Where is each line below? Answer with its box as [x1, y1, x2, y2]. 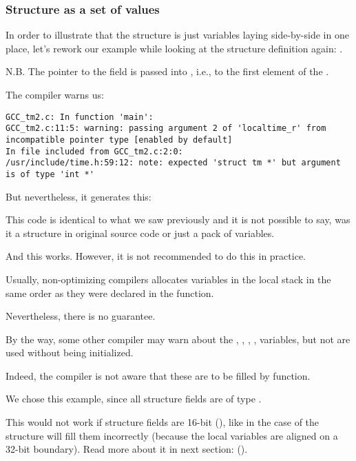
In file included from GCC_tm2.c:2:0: [6, 146, 183, 156]
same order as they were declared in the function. [6, 285, 214, 300]
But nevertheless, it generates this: [6, 189, 151, 203]
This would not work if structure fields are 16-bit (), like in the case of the [6, 415, 320, 429]
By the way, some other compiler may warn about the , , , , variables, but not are [6, 331, 350, 346]
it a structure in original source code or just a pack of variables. [6, 225, 275, 240]
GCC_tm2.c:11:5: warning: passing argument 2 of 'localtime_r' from [6, 123, 326, 134]
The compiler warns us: [6, 88, 104, 101]
